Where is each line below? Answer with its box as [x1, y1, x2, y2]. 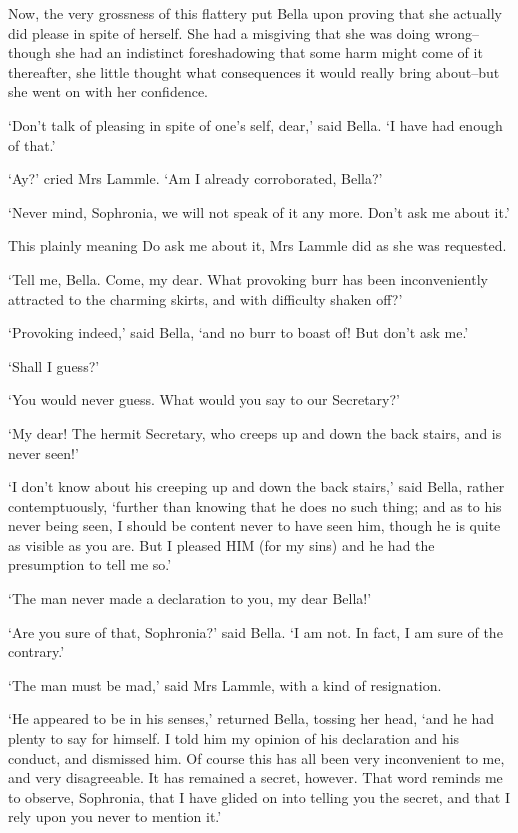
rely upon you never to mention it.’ [8, 806, 222, 827]
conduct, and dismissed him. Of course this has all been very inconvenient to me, [8, 747, 505, 768]
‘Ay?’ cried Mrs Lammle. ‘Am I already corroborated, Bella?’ [8, 168, 383, 189]
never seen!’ [8, 442, 79, 463]
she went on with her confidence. [8, 81, 208, 102]
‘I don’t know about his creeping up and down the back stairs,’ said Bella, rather [8, 476, 505, 497]
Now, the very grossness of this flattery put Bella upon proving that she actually [8, 3, 502, 23]
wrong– [434, 22, 480, 43]
